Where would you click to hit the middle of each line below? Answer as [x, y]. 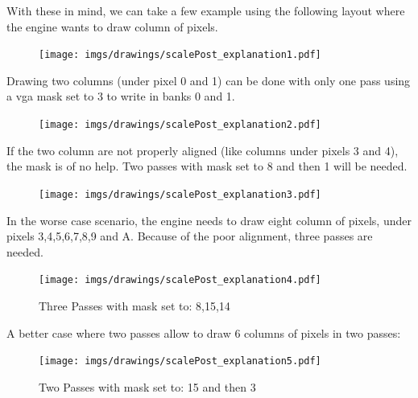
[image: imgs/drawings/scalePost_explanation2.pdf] [180, 125]
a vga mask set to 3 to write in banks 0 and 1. [121, 96]
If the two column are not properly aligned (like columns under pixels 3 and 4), [203, 150]
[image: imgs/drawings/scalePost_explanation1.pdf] [180, 55]
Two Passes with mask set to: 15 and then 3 [147, 386]
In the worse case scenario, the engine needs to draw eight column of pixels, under [209, 220]
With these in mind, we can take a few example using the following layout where [206, 10]
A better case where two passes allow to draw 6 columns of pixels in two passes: [204, 332]
